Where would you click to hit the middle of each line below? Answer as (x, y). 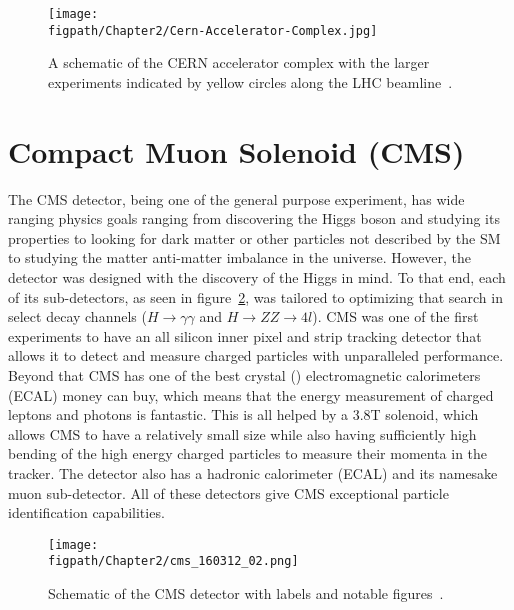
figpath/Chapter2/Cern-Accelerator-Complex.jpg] (213, 30)
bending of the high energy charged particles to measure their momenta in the (248, 453)
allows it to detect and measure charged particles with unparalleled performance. (256, 355)
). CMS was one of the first (395, 316)
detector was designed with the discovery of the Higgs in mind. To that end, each (257, 277)
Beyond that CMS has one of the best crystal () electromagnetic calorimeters (244, 374)
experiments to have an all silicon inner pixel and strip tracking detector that (245, 335)
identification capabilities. (86, 512)
